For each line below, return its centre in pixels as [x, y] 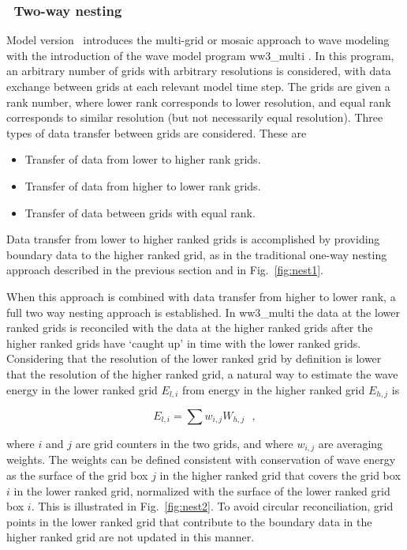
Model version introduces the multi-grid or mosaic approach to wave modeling [198, 40]
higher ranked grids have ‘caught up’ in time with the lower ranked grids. [184, 343]
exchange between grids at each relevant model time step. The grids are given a [198, 86]
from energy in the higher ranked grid [274, 389]
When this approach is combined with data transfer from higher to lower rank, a [201, 296]
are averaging [351, 443]
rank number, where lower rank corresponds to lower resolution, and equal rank [199, 102]
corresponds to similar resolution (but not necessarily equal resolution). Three [195, 117]
